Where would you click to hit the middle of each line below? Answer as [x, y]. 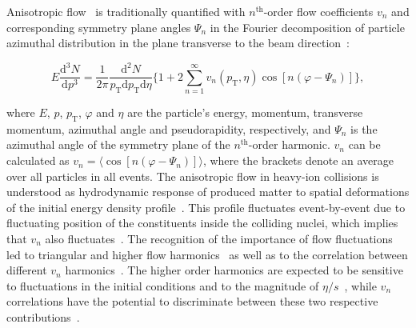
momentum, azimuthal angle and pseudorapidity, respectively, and [169, 128]
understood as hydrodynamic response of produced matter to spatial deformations [208, 192]
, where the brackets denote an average [298, 160]
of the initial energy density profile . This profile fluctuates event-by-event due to [206, 207]
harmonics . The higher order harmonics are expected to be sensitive [234, 270]
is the [364, 128]
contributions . [43, 317]
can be [364, 144]
